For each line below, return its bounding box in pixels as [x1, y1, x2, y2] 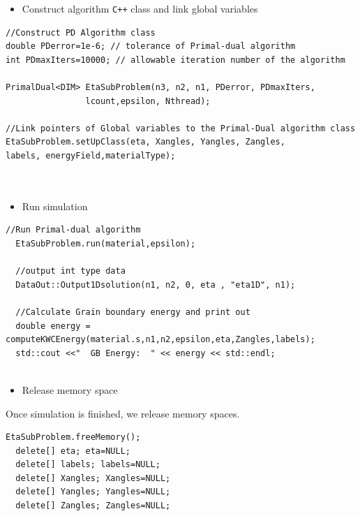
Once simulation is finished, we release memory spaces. [6, 406, 240, 420]
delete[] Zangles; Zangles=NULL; [15, 501, 171, 511]
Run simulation [22, 198, 88, 213]
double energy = [15, 320, 91, 331]
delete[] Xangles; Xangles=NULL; [15, 473, 171, 483]
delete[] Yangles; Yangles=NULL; [15, 487, 171, 497]
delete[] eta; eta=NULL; [15, 445, 130, 456]
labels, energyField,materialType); [6, 151, 176, 161]
